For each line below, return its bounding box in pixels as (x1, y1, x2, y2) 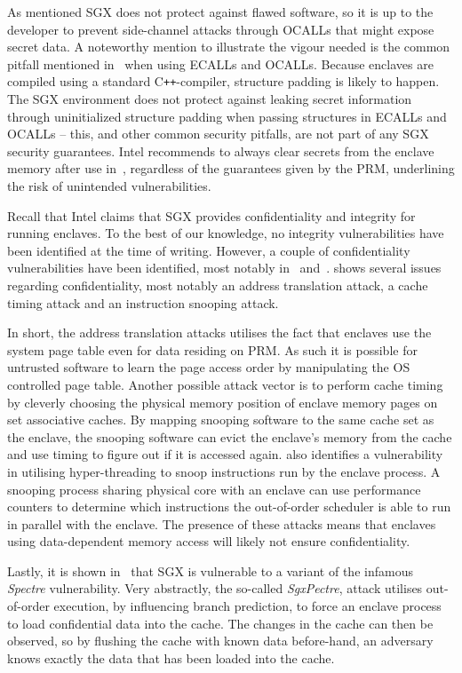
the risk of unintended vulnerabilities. (7, 177, 211, 194)
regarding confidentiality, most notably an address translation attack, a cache (7, 275, 428, 294)
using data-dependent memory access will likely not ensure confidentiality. (7, 532, 410, 550)
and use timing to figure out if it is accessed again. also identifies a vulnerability (7, 445, 443, 463)
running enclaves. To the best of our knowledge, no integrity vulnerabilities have (7, 224, 444, 242)
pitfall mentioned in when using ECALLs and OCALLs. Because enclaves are (7, 54, 434, 73)
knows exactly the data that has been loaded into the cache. (7, 648, 335, 667)
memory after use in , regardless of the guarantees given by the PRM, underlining (7, 159, 455, 178)
